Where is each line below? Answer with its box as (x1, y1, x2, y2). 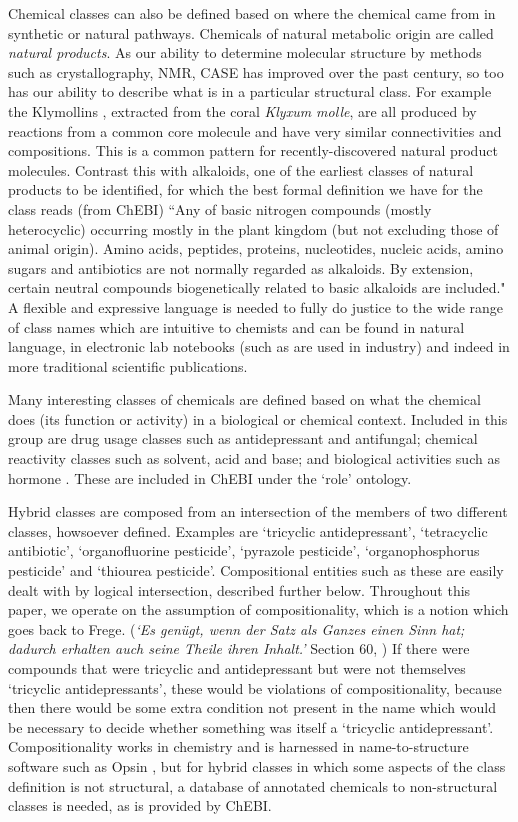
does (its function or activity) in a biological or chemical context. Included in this (8, 408, 508, 429)
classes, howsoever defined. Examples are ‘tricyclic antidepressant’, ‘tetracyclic (8, 520, 488, 541)
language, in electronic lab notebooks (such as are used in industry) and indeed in (8, 336, 510, 357)
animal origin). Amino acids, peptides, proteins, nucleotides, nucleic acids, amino (8, 238, 504, 259)
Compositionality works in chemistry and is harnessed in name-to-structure (8, 736, 469, 757)
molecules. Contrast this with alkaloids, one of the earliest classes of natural (8, 159, 474, 180)
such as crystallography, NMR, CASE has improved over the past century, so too (8, 61, 504, 82)
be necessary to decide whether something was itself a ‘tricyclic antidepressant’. (8, 716, 494, 737)
